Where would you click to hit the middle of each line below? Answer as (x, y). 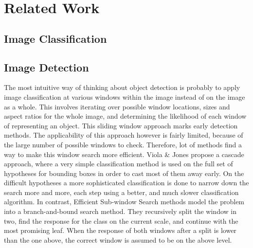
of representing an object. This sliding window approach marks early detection (121, 125)
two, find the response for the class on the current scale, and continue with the (121, 221)
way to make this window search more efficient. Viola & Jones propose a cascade (124, 154)
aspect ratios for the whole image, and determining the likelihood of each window (125, 116)
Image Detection (46, 67)
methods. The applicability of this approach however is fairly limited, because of (124, 135)
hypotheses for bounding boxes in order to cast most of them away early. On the (124, 173)
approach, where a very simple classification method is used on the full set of (118, 164)
